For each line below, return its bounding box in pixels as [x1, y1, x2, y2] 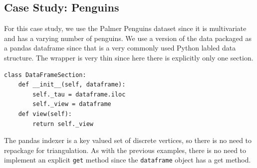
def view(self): [18, 110, 72, 117]
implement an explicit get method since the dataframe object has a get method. [4, 154, 251, 165]
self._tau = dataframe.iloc [32, 90, 126, 98]
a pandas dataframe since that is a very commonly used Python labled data [4, 42, 236, 53]
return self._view [32, 120, 93, 127]
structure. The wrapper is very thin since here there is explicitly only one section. [4, 52, 254, 62]
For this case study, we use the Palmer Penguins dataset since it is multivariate [4, 23, 247, 33]
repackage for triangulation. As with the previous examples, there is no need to [4, 144, 247, 155]
